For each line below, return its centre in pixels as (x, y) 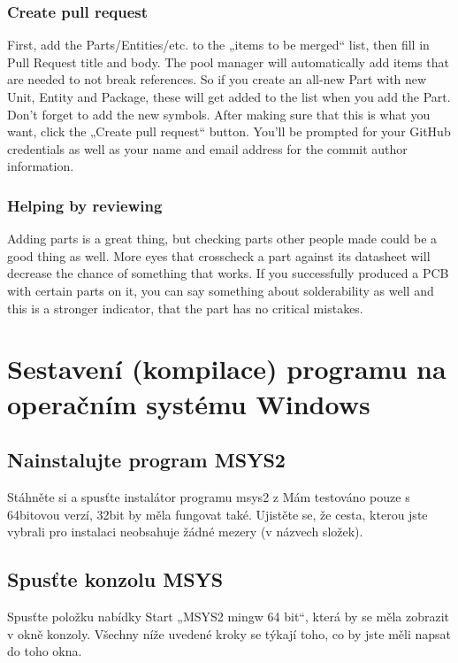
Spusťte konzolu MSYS (115, 579)
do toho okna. (45, 651)
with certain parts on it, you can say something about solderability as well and (221, 290)
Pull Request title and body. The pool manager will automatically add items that (228, 62)
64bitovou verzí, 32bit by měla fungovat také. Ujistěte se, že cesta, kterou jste (218, 514)
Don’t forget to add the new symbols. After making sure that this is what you (219, 114)
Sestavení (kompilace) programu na (227, 369)
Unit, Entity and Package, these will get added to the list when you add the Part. (229, 96)
